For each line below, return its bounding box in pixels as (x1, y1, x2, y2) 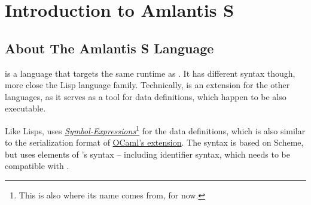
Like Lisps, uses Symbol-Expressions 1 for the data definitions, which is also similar (5, 122, 306, 137)
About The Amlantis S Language (5, 38, 214, 57)
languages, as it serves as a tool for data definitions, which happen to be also (5, 90, 286, 103)
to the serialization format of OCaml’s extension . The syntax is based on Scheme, (5, 136, 304, 149)
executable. (5, 102, 46, 114)
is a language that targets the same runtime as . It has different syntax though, (5, 67, 295, 79)
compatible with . (5, 159, 69, 172)
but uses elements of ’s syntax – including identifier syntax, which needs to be (5, 147, 290, 160)
